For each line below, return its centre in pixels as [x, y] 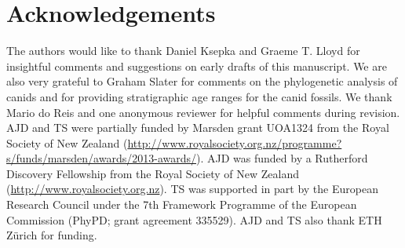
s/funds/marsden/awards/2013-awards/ [102, 158]
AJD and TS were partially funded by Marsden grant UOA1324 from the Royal [198, 128]
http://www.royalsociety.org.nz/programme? [235, 142]
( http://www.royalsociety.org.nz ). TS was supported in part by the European [192, 189]
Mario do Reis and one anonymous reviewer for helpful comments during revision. [203, 112]
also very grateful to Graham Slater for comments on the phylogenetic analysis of [202, 81]
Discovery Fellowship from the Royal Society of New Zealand [153, 173]
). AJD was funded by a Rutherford [282, 158]
